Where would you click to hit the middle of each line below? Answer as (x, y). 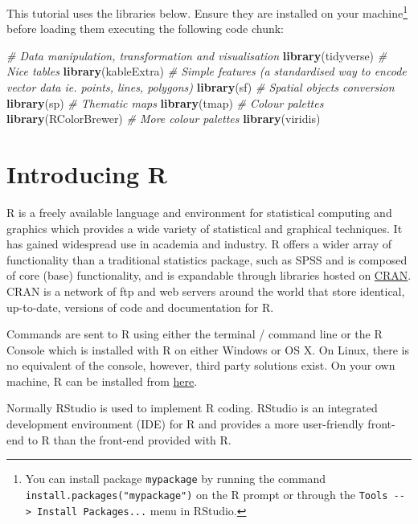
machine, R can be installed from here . (102, 381)
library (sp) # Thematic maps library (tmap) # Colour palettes (165, 102)
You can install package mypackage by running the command (176, 479)
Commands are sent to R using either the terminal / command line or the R (195, 334)
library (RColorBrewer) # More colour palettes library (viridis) (164, 119)
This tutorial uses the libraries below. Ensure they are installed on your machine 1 (207, 12)
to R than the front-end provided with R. (129, 439)
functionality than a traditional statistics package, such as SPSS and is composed (207, 259)
